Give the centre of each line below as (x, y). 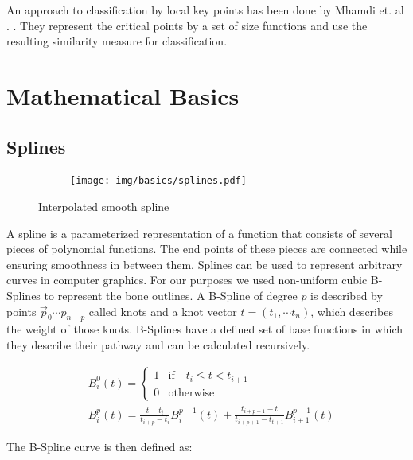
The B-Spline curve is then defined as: (99, 447)
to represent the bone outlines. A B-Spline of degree (171, 295)
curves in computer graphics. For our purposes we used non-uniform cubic (187, 280)
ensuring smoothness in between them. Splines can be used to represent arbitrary (205, 264)
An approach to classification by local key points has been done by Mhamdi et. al (205, 10)
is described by (347, 295)
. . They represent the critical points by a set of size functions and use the (187, 25)
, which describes (352, 311)
